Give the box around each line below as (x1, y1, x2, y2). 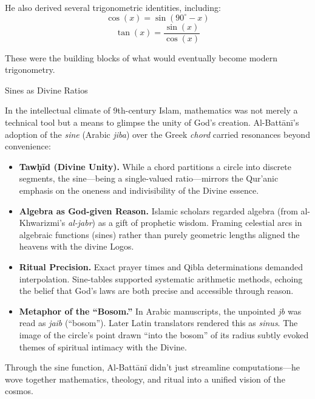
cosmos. (5, 384, 33, 397)
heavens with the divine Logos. (19, 240, 134, 253)
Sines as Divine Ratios (5, 83, 88, 96)
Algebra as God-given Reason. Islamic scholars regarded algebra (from (19, 204, 298, 217)
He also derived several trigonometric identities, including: (5, 1, 221, 13)
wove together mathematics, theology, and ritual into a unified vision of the (5, 372, 285, 385)
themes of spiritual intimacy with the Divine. (19, 340, 187, 353)
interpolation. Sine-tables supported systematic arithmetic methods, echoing (19, 272, 303, 285)
